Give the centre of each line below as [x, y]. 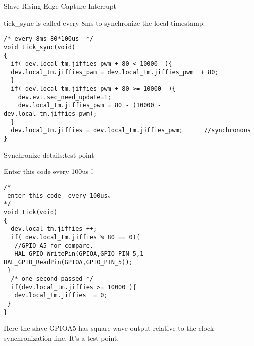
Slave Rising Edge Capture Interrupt [60, 6]
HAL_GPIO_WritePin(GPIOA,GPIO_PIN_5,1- [81, 254]
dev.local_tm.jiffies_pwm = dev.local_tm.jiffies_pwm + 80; [115, 72]
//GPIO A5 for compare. [54, 246]
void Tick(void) [31, 212]
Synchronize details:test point [49, 154]
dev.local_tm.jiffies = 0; [61, 295]
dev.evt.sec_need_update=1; [65, 97]
